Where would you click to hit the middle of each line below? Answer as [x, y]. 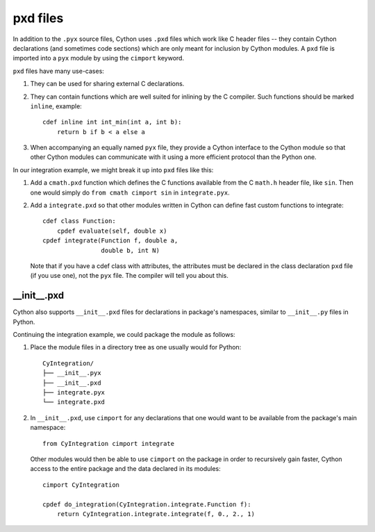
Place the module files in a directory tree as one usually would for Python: [136, 347]
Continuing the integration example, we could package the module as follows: [124, 335]
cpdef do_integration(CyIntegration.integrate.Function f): [147, 504]
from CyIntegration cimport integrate [109, 443]
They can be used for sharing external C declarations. [107, 84]
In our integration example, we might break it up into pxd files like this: [113, 169]
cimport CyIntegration [81, 485]
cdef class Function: [79, 221]
